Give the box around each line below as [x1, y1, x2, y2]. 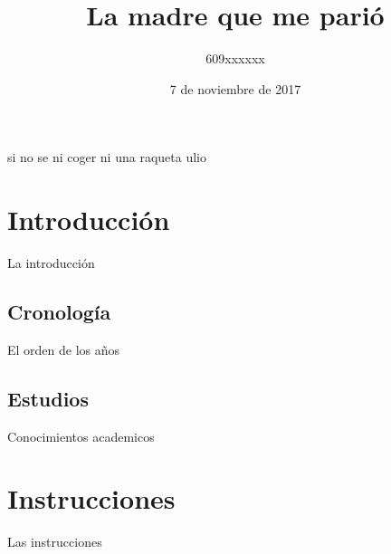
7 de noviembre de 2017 [169, 79, 301, 98]
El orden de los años [7, 339, 120, 358]
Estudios [7, 384, 89, 412]
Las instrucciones [7, 532, 102, 551]
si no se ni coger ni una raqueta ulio [7, 148, 206, 167]
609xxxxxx [205, 49, 265, 68]
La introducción [7, 253, 95, 272]
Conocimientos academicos [7, 426, 155, 445]
